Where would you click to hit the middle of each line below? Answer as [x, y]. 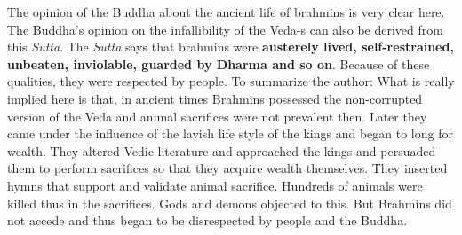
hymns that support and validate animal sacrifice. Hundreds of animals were [215, 185]
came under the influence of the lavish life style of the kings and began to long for [230, 133]
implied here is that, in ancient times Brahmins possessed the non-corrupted [215, 98]
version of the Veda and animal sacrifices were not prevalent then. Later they [217, 116]
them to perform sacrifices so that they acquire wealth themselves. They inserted [227, 168]
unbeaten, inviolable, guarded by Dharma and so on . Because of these [219, 63]
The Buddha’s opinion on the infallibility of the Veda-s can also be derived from [225, 29]
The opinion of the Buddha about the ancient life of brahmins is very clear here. [226, 12]
